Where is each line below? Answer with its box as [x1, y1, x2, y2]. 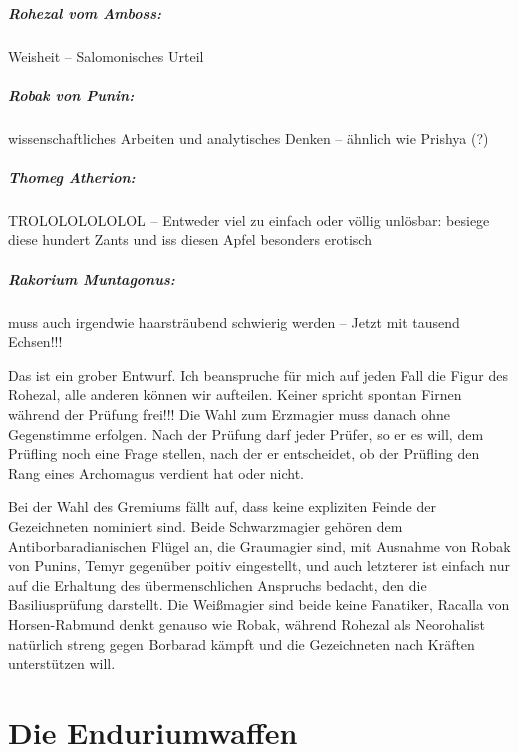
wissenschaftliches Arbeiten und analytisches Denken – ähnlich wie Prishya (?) [8, 127, 489, 148]
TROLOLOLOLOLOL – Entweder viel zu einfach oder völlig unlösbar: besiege [8, 209, 490, 230]
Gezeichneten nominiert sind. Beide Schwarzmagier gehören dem [8, 515, 403, 536]
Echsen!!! [8, 331, 63, 352]
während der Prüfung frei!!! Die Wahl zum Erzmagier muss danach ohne [8, 404, 451, 424]
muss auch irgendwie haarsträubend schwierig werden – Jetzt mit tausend [8, 311, 460, 332]
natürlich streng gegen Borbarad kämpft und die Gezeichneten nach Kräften [8, 633, 475, 654]
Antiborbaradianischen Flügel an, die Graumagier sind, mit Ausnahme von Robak [8, 535, 511, 556]
